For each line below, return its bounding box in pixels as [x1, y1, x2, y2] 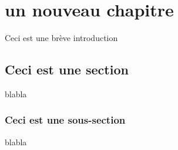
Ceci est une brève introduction [5, 32, 118, 44]
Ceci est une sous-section [5, 112, 126, 127]
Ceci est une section [5, 60, 129, 79]
